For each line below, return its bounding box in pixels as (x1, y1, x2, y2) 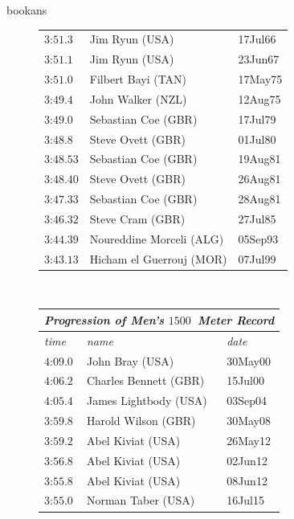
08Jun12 (227, 472, 267, 488)
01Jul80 (238, 130, 276, 147)
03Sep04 (227, 392, 267, 409)
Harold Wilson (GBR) (86, 412, 196, 429)
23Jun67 (238, 51, 280, 67)
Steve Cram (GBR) (89, 210, 186, 227)
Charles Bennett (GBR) (86, 372, 205, 389)
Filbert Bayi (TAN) (89, 71, 187, 88)
